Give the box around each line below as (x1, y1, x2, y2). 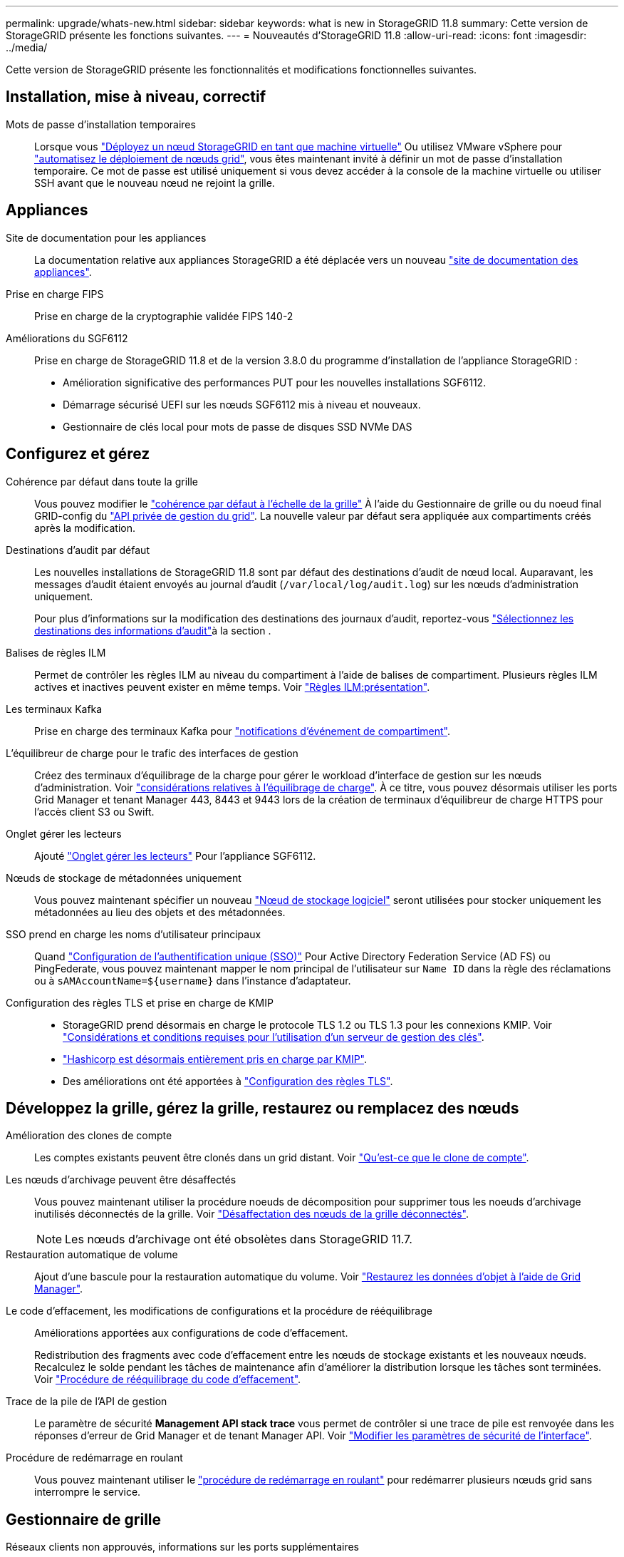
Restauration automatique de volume (6, 1248, 178, 1261)
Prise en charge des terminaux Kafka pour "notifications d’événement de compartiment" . (34, 724, 451, 737)
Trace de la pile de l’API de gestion (6, 1395, 167, 1408)
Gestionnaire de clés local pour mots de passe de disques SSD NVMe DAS (63, 420, 412, 433)
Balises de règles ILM (6, 646, 106, 659)
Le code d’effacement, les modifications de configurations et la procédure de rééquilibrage (6, 1305, 432, 1317)
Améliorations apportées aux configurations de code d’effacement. (34, 1327, 348, 1340)
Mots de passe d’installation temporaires (6, 118, 196, 130)
